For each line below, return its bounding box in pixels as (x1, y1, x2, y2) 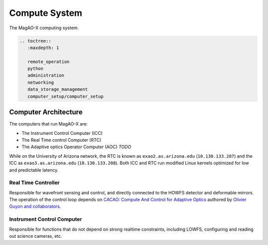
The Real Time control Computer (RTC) (21, 137, 102, 143)
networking (27, 79, 54, 85)
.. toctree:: (19, 38, 52, 44)
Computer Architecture (9, 108, 83, 117)
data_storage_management (27, 87, 88, 92)
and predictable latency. (9, 167, 59, 173)
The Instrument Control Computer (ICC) (21, 130, 103, 136)
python (27, 66, 44, 71)
